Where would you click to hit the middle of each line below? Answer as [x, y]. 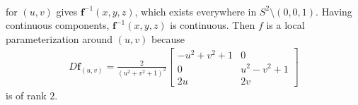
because [168, 38]
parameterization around [59, 38]
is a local [285, 25]
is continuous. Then [213, 25]
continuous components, [58, 25]
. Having [334, 11]
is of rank [26, 95]
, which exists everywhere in [196, 11]
